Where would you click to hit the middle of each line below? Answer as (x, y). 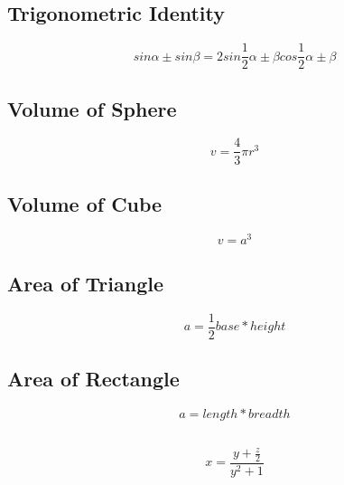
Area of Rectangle (93, 379)
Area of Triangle (85, 284)
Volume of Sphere (92, 108)
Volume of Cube (85, 203)
